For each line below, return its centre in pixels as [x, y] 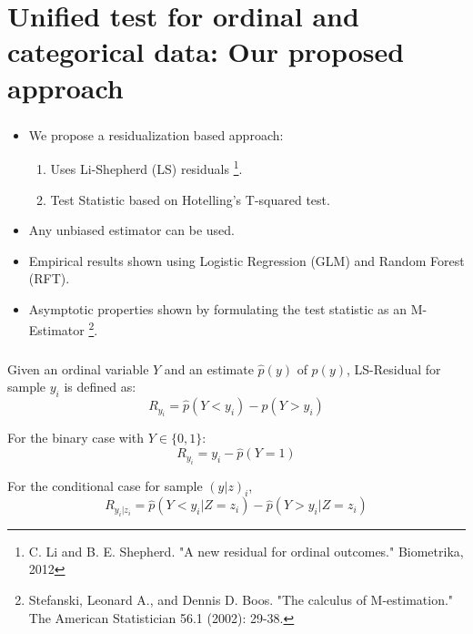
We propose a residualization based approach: [156, 134]
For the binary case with [76, 438]
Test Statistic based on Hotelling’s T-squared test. [190, 199]
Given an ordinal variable [78, 368]
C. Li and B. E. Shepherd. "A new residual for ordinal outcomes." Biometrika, [246, 551]
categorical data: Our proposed [206, 51]
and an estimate [209, 368]
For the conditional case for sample [105, 485]
